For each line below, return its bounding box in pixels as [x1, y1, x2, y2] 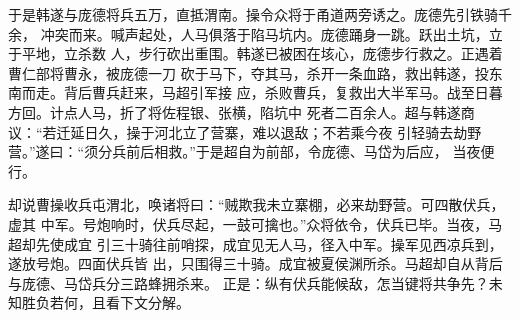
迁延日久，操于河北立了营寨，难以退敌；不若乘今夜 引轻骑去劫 [56, 121, 468, 142]
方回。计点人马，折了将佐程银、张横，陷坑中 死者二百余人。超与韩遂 [8, 101, 461, 122]
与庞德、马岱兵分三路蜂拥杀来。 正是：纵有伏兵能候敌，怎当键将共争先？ [8, 272, 489, 293]
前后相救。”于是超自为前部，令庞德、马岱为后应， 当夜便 [126, 141, 495, 162]
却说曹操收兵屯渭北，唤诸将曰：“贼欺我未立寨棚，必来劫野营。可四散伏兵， [8, 194, 505, 215]
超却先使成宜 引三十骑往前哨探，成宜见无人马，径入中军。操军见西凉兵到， [8, 233, 503, 254]
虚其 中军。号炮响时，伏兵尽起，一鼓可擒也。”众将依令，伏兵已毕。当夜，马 [8, 213, 503, 234]
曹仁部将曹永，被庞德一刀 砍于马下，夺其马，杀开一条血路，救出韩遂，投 [8, 62, 489, 83]
